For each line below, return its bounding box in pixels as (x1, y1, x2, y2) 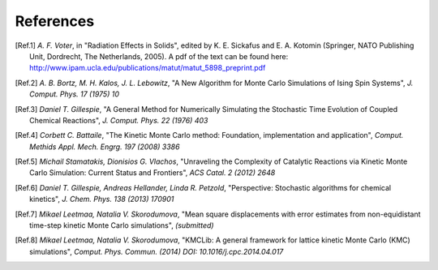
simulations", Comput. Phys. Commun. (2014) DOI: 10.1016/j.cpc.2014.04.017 (29, 246, 284, 256)
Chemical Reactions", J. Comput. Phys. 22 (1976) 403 (29, 115, 208, 125)
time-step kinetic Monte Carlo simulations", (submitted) (29, 221, 214, 230)
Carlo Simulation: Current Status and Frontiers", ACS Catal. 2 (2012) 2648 (29, 168, 276, 178)
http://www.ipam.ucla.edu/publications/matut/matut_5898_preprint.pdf (29, 63, 266, 73)
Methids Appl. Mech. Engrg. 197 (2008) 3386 (29, 142, 180, 152)
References (15, 12, 95, 30)
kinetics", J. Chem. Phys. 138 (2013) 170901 (29, 195, 174, 204)
